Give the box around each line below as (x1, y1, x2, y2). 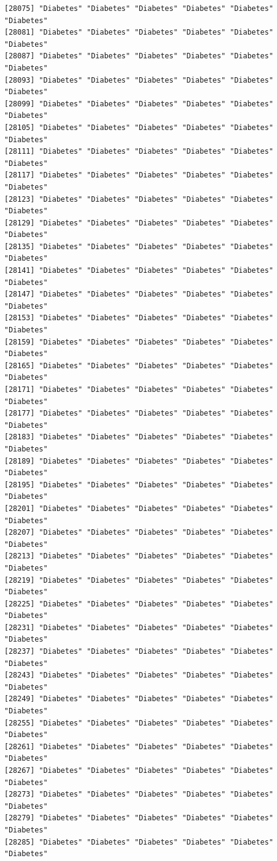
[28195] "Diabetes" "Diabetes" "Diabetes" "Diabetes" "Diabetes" (4, 480, 273, 489)
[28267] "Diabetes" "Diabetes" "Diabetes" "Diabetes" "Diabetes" (4, 766, 273, 775)
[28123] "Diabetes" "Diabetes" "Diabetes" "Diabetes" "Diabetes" (4, 194, 273, 204)
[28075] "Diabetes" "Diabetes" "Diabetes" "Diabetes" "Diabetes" (4, 4, 273, 13)
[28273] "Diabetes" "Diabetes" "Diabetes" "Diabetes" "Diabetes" (4, 790, 273, 799)
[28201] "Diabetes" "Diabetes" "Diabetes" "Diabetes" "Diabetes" (4, 504, 273, 513)
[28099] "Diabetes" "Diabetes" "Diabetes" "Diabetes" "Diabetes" (4, 99, 273, 108)
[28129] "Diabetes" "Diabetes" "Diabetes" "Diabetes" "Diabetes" (4, 218, 273, 227)
